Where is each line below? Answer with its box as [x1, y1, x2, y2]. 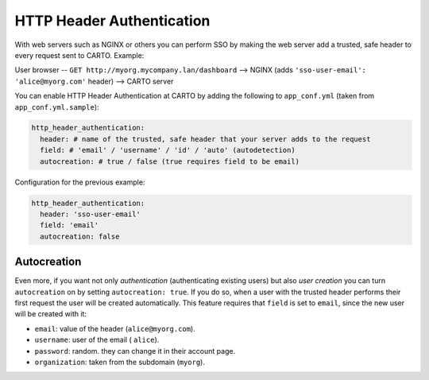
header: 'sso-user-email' [40, 210, 141, 219]
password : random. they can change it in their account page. [34, 346, 236, 355]
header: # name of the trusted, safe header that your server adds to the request [40, 134, 371, 143]
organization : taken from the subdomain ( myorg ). [34, 358, 206, 367]
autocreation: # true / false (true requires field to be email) [40, 157, 300, 166]
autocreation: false [40, 231, 120, 241]
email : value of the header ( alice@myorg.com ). [34, 324, 196, 333]
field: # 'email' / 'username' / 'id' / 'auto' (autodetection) [40, 145, 296, 155]
